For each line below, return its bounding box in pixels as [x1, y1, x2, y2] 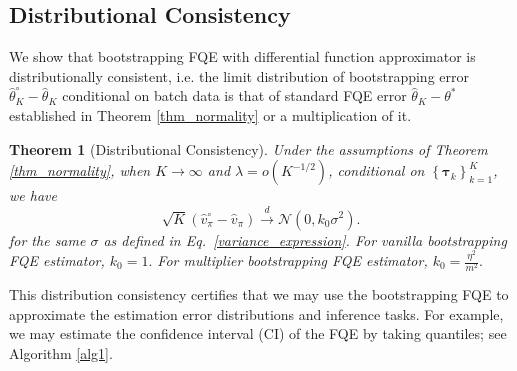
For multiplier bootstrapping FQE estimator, [157, 250, 428, 271]
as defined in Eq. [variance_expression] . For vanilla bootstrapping [103, 229, 507, 250]
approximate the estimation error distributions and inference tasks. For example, [9, 303, 504, 324]
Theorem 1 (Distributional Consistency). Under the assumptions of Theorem [9, 138, 488, 159]
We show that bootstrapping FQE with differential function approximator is [9, 46, 476, 67]
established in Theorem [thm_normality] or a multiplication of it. [9, 104, 412, 125]
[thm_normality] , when [9, 160, 151, 181]
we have [9, 185, 57, 206]
